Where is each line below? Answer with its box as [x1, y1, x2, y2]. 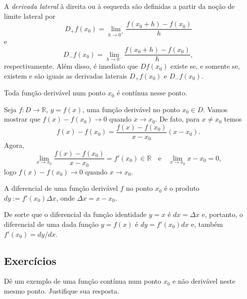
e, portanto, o [202, 209, 243, 219]
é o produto [164, 183, 200, 193]
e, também [191, 218, 223, 229]
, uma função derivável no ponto [82, 104, 180, 114]
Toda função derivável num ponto [4, 87, 106, 98]
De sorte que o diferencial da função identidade [4, 209, 147, 219]
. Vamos [203, 104, 228, 114]
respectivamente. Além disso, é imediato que [4, 61, 138, 71]
